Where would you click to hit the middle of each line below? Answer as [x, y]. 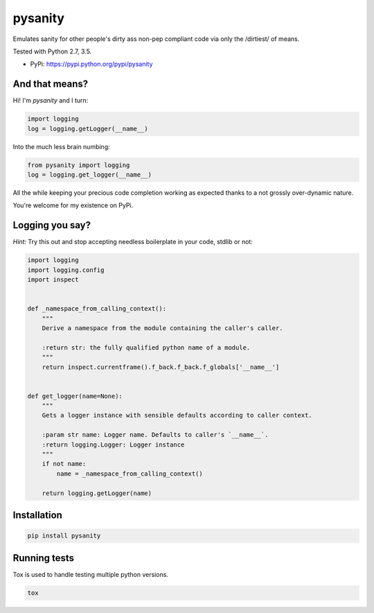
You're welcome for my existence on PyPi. [73, 205]
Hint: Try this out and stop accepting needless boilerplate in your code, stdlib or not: [133, 242]
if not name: [64, 464]
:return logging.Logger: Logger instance [113, 444]
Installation [37, 516]
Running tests [44, 558]
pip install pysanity [64, 536]
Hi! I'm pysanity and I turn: [51, 101]
